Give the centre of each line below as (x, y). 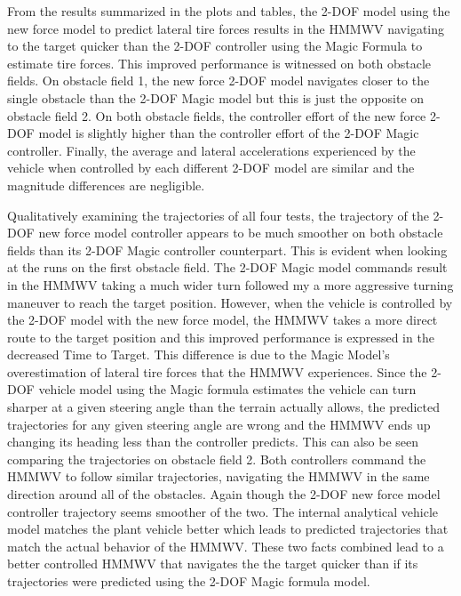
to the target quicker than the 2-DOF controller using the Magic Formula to (215, 46)
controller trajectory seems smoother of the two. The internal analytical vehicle (223, 511)
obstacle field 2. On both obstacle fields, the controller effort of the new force (217, 115)
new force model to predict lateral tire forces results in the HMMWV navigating (226, 28)
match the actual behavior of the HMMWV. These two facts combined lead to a (226, 546)
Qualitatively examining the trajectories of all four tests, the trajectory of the (218, 215)
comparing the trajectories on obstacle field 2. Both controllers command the (217, 459)
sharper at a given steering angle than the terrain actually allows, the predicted (223, 407)
